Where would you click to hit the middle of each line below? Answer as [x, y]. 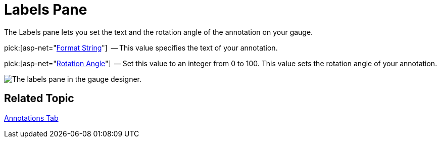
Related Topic [39, 99]
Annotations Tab [31, 118]
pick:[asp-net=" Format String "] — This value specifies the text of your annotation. [141, 48]
